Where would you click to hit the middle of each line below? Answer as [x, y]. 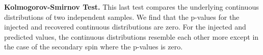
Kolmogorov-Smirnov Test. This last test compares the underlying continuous [131, 7]
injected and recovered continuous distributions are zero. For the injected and [125, 27]
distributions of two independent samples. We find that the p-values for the [122, 17]
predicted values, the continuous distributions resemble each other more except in [131, 36]
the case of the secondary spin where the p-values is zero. [94, 47]
